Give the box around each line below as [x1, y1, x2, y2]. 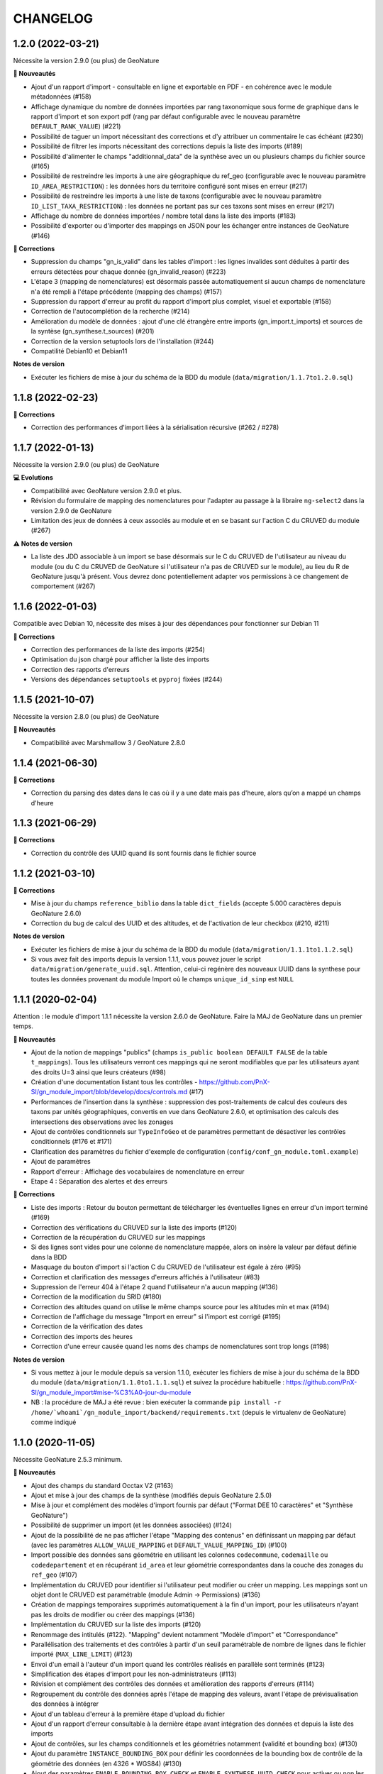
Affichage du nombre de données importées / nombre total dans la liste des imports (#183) [30, 211, 296, 220]
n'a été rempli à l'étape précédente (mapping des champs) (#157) [30, 287, 223, 296]
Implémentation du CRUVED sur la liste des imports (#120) [30, 1620, 201, 1629]
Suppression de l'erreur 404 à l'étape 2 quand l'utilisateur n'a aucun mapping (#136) [30, 1282, 278, 1291]
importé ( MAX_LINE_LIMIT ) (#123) [30, 1650, 133, 1658]
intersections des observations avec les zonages [30, 1118, 174, 1126]
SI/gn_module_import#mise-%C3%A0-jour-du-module [30, 1388, 191, 1396]
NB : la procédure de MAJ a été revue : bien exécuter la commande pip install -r [30, 1398, 282, 1406]
